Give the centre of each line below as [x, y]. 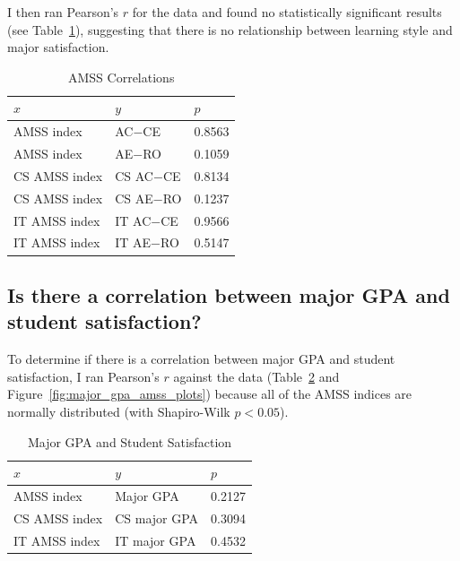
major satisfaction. [58, 47]
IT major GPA [156, 540]
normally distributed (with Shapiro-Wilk [119, 411]
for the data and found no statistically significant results [287, 12]
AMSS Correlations [122, 77]
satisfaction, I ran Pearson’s [83, 376]
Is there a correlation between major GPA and [229, 294]
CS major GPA [157, 518]
